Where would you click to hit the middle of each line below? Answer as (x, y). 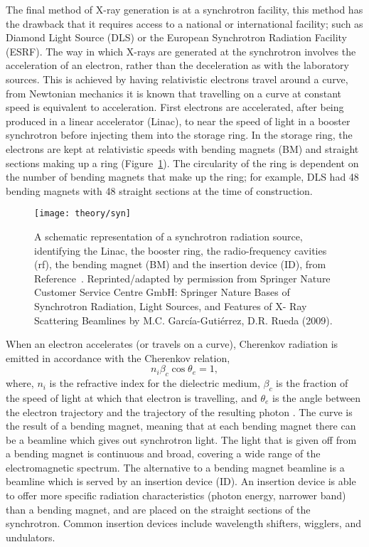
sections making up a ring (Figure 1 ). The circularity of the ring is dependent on (182, 163)
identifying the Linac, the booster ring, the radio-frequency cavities (181, 250)
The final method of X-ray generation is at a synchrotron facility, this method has (184, 9)
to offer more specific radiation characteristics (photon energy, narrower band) (176, 495)
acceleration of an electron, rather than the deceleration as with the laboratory (177, 65)
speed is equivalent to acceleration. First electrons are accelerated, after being (175, 107)
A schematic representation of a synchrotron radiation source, (169, 236)
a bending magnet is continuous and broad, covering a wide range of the (163, 453)
